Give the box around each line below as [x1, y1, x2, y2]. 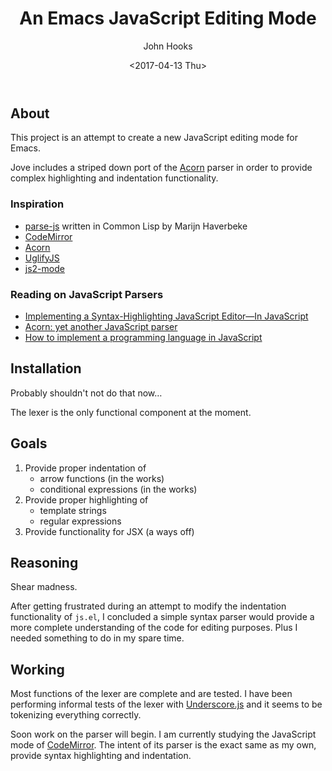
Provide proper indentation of [24, 462, 147, 474]
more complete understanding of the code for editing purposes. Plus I [10, 622, 298, 634]
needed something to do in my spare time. [10, 632, 185, 644]
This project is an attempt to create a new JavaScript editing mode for [10, 132, 299, 144]
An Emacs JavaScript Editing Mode [19, 7, 317, 30]
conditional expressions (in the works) [39, 483, 198, 495]
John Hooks [143, 40, 193, 52]
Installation [10, 360, 82, 377]
